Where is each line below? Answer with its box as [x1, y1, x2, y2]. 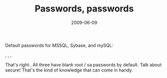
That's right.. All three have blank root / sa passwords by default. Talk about [5, 61, 162, 67]
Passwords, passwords [35, 3, 134, 14]
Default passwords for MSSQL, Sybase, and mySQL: [5, 42, 114, 48]
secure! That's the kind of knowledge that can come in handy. [5, 67, 133, 73]
